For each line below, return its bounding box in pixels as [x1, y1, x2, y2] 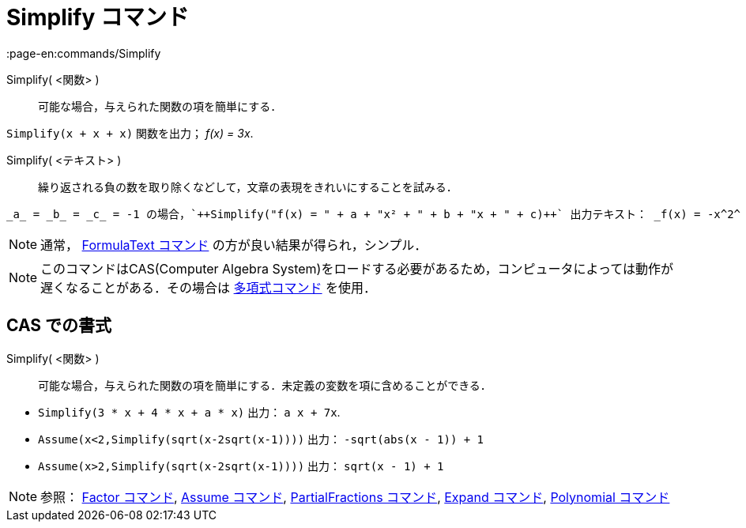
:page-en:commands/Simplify [6, 46, 161, 60]
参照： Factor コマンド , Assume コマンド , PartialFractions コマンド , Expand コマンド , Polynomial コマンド [40, 488, 670, 505]
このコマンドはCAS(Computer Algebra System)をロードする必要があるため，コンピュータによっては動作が [40, 260, 673, 277]
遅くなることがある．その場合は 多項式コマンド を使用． [40, 279, 377, 296]
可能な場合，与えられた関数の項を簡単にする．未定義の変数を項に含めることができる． [38, 378, 492, 392]
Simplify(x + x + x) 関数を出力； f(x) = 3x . [6, 126, 254, 140]
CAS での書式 [6, 315, 112, 336]
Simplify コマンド [6, 4, 189, 31]
